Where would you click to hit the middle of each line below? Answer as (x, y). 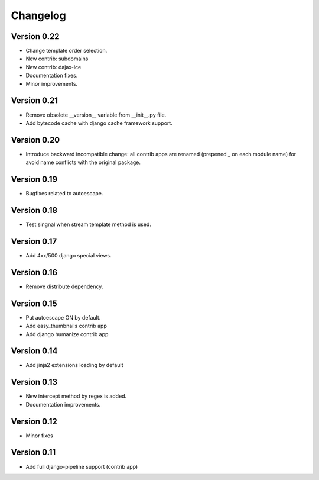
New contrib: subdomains (57, 59)
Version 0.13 (34, 382)
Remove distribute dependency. (64, 286)
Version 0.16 (34, 272)
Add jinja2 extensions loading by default (74, 365)
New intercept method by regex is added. (76, 396)
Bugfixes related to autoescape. (64, 194)
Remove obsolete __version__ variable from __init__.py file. (96, 115)
